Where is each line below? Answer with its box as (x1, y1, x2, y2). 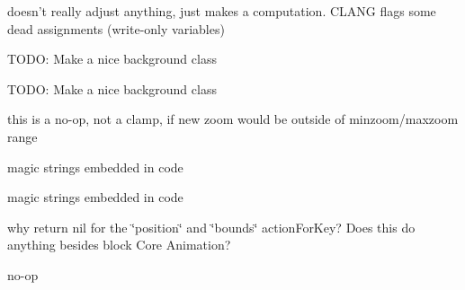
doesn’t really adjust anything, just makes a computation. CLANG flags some (7, 2, 436, 20)
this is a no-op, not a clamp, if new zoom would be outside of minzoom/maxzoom (7, 110, 459, 128)
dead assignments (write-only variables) (7, 19, 225, 38)
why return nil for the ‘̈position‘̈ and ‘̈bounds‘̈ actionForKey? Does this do (7, 217, 416, 236)
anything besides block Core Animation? (7, 235, 231, 254)
